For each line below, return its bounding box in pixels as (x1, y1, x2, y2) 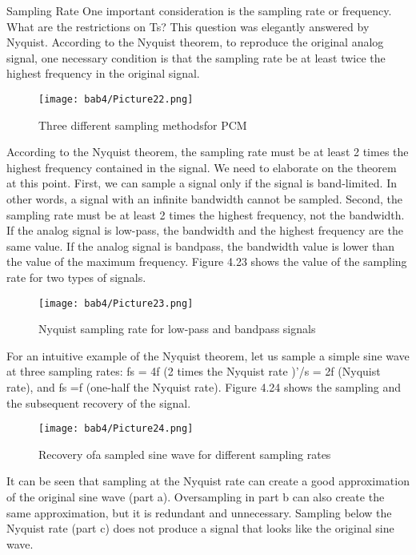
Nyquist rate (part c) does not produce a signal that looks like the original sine (6, 520, 394, 537)
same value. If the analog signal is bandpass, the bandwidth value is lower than (6, 237, 395, 254)
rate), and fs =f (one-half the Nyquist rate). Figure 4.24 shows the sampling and (6, 379, 402, 395)
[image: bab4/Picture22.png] (38, 93, 194, 105)
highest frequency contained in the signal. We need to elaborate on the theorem (6, 159, 397, 175)
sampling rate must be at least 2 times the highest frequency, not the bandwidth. (6, 206, 405, 223)
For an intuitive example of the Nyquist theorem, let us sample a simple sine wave (6, 347, 410, 364)
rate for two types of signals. (6, 268, 146, 285)
